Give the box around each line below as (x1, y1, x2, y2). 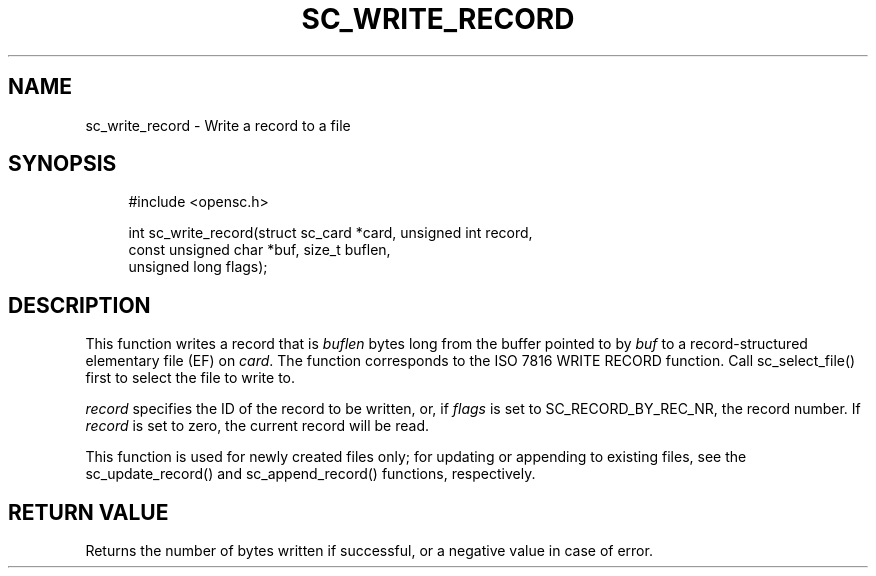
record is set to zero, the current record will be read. (85, 417, 430, 435)
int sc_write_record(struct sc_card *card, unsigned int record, (128, 224, 533, 242)
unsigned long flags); (128, 258, 268, 276)
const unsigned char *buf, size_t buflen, (128, 241, 391, 259)
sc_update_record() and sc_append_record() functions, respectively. (85, 465, 536, 483)
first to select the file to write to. (85, 369, 296, 387)
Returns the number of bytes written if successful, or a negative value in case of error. (85, 542, 653, 560)
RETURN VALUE (8, 499, 169, 525)
